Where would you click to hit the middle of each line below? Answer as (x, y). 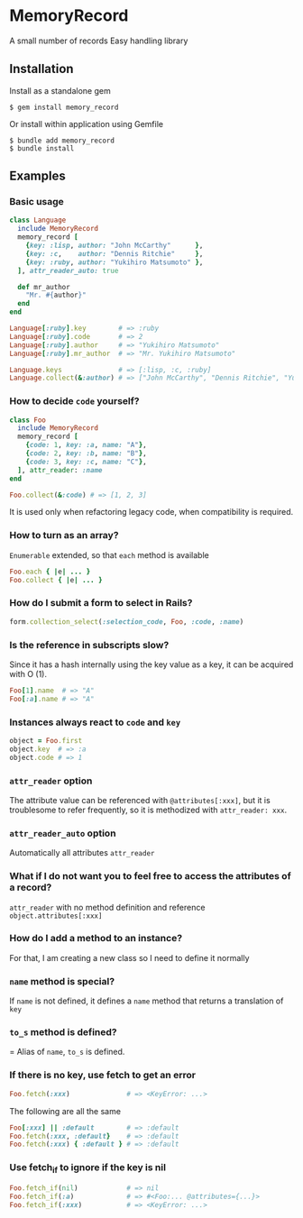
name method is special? (62, 981)
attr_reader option (51, 781)
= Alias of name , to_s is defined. (67, 1052)
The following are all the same (65, 1111)
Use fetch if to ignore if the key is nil (88, 1168)
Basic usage (37, 202)
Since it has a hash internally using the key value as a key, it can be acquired (151, 664)
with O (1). (28, 674)
